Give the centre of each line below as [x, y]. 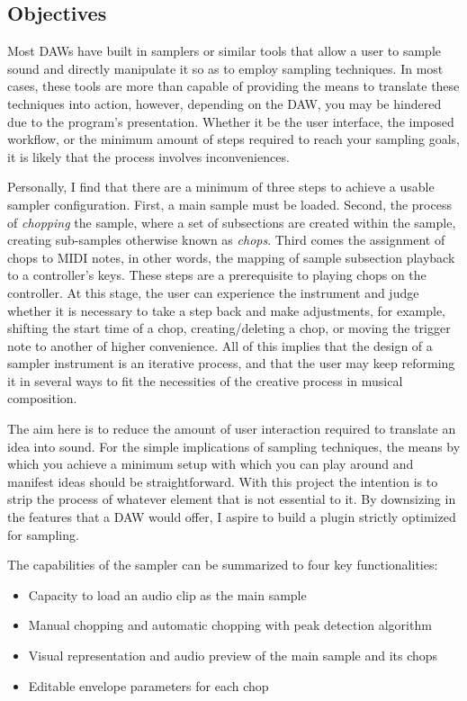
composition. [42, 398]
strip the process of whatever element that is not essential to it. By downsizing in [232, 499]
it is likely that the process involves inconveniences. [148, 156]
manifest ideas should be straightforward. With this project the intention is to [223, 481]
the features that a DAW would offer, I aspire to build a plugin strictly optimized [232, 517]
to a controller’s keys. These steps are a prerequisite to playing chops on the [217, 275]
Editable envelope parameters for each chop [148, 685]
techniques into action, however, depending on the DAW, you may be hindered [225, 103]
